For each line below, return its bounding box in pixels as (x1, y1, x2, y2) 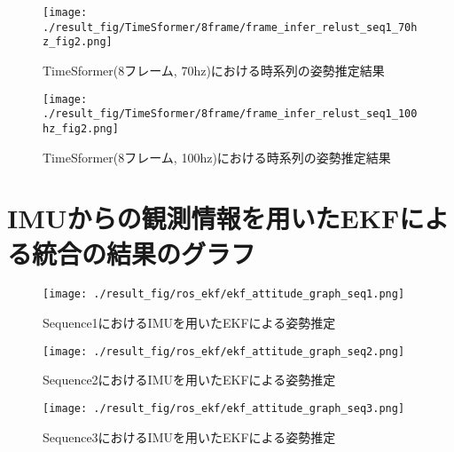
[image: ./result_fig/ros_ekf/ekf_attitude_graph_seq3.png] (43, 401, 405, 415)
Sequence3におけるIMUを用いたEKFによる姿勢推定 (43, 427, 336, 446)
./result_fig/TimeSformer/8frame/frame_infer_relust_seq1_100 (43, 107, 418, 121)
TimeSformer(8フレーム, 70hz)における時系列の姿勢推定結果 (43, 60, 385, 79)
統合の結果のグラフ (32, 234, 256, 271)
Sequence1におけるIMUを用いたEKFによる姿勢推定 (43, 313, 336, 332)
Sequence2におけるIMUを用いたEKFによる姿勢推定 (43, 370, 336, 389)
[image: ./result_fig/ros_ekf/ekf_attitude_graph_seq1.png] (43, 288, 405, 301)
